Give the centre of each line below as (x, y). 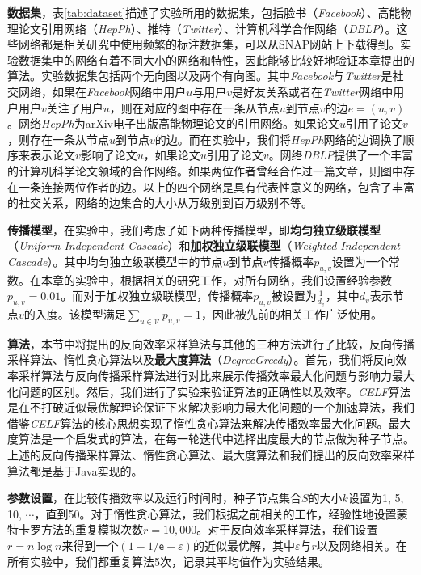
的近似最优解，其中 (244, 545)
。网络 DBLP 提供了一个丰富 (341, 155)
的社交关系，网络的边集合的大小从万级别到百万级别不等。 (160, 203)
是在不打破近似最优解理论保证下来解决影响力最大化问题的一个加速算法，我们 (211, 407)
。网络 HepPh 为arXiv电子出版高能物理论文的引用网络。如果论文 (173, 123)
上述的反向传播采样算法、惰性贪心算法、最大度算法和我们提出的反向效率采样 (211, 455)
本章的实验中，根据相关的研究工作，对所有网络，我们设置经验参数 (216, 279)
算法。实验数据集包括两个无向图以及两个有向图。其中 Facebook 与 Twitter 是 (200, 76)
